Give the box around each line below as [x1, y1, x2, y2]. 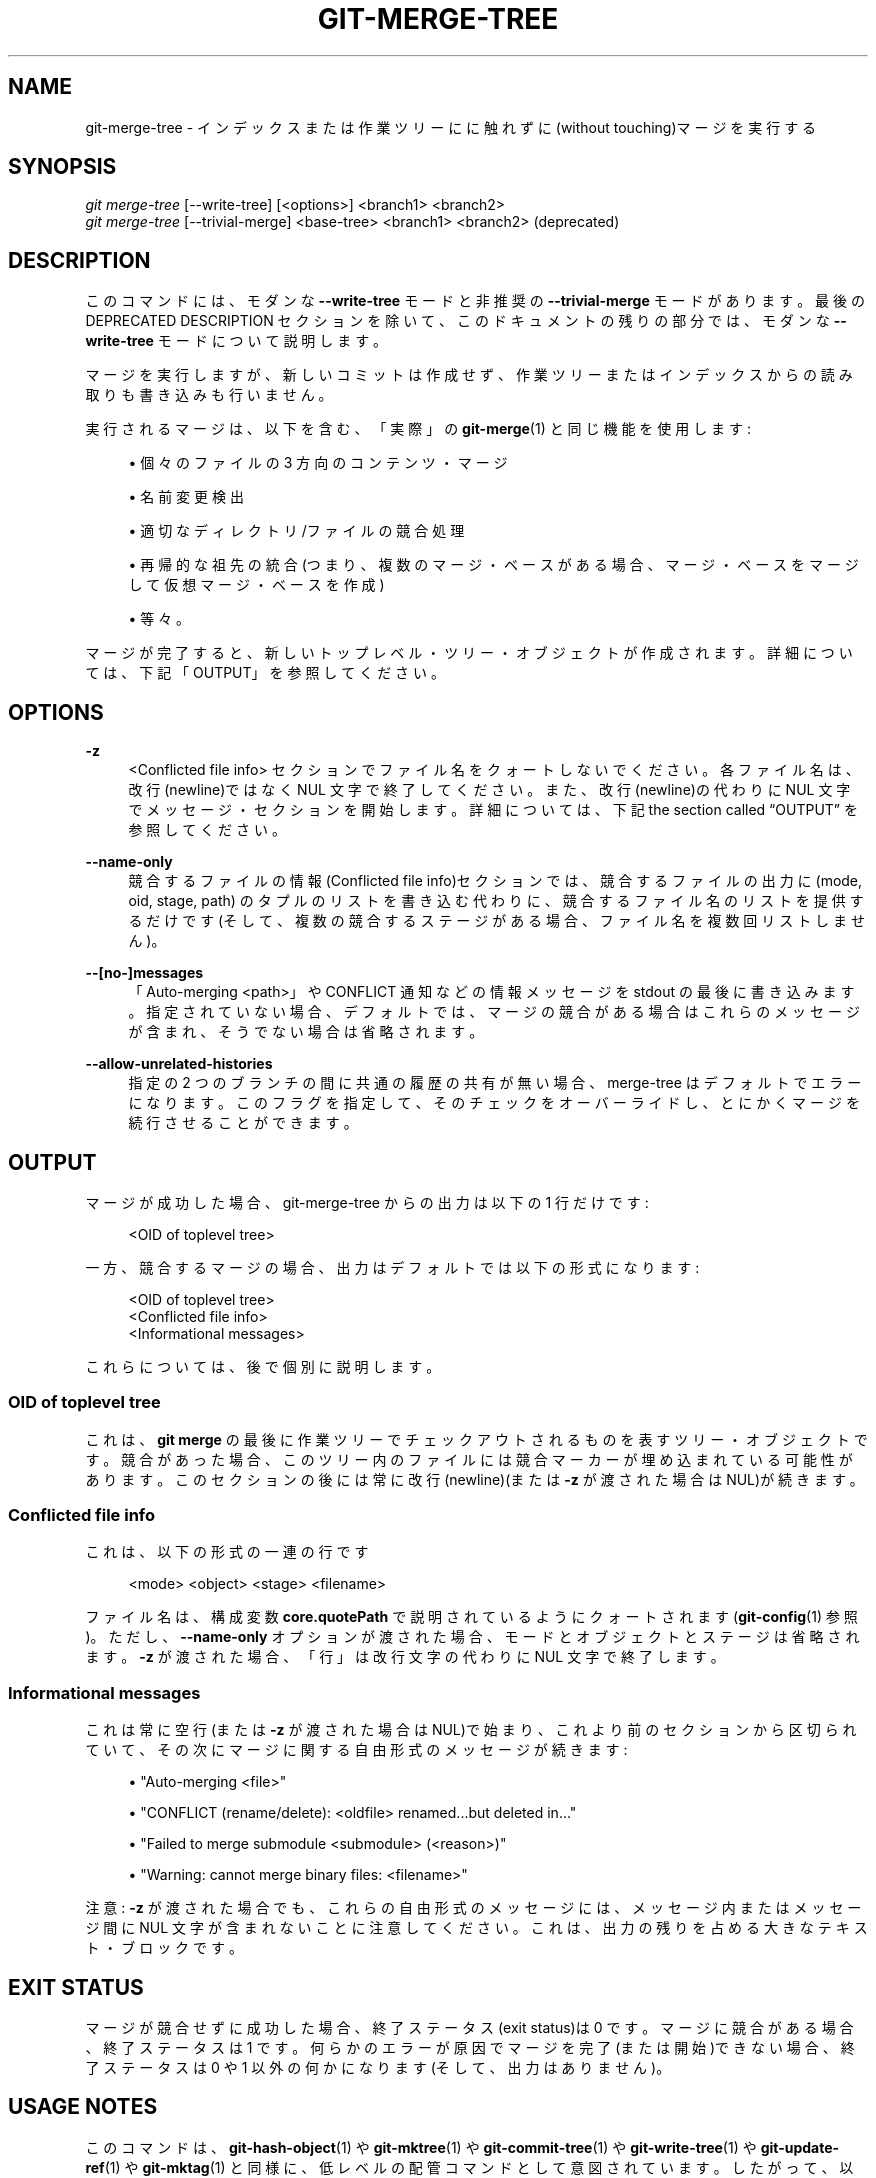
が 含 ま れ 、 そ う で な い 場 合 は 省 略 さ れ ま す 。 [128, 1023, 484, 1041]
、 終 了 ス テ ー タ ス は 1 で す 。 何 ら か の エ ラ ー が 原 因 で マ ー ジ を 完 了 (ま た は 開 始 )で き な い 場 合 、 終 [85, 2039, 855, 2057]
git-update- [760, 2138, 840, 2156]
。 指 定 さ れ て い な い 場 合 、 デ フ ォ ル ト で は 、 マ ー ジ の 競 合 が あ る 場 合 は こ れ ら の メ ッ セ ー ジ [128, 1003, 860, 1021]
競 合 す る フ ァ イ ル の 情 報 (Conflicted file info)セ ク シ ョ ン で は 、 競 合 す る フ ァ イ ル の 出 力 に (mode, [128, 872, 863, 890]
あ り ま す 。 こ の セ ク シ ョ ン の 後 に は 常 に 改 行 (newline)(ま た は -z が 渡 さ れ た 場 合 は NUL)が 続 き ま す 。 [85, 1470, 864, 1488]
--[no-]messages [85, 964, 204, 982]
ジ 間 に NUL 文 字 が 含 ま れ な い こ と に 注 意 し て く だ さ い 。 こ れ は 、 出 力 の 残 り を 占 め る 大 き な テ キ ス [85, 1919, 868, 1937]
